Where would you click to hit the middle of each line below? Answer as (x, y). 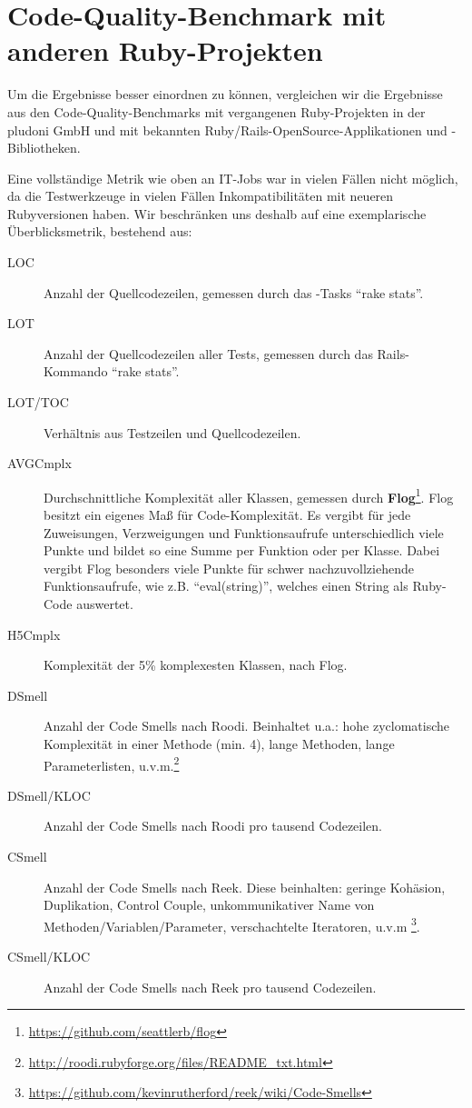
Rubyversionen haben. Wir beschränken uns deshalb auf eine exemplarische (217, 213)
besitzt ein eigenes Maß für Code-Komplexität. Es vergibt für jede (227, 515)
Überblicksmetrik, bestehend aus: (100, 231)
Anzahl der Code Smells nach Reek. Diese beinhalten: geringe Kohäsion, (245, 887)
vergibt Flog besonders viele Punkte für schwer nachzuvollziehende (229, 568)
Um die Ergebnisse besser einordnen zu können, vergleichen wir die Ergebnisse (225, 94)
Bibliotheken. (44, 148)
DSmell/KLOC (49, 795)
